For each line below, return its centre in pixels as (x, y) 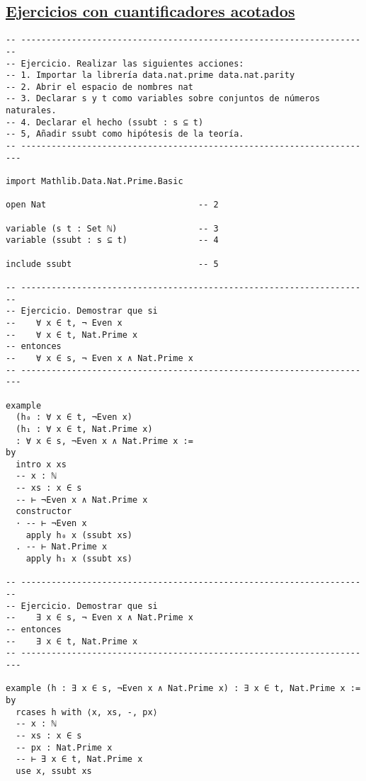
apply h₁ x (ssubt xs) (79, 559)
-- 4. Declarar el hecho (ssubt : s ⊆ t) (105, 122)
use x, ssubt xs (54, 771)
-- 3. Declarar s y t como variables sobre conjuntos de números (163, 99)
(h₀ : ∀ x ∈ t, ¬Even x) (74, 417)
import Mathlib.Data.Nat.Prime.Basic (95, 182)
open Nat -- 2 (112, 205)
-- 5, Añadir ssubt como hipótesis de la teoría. (125, 134)
